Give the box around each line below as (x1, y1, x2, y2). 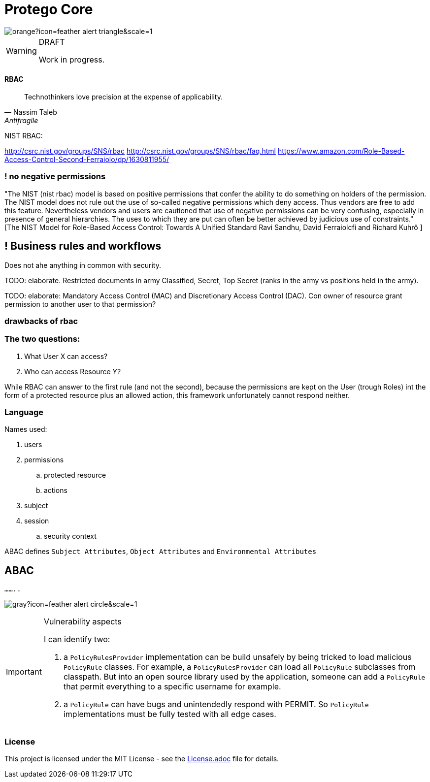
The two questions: (4, 334, 80, 344)
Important (6, 667, 42, 677)
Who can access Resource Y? (24, 367, 121, 376)
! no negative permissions (4, 171, 106, 182)
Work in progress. (38, 54, 105, 65)
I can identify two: (43, 634, 110, 645)
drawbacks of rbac (4, 316, 78, 326)
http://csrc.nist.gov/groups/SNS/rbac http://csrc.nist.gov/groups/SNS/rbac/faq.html (4, 146, 276, 155)
